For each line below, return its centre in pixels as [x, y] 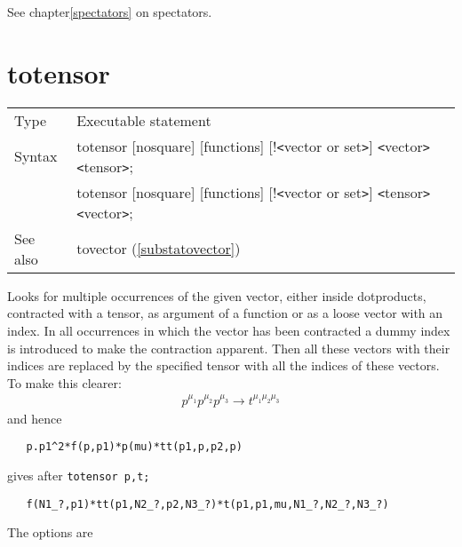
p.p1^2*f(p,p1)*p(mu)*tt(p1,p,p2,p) [134, 447]
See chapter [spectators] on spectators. [110, 12]
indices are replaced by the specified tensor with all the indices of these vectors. [223, 365]
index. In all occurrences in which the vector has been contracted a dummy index [229, 330]
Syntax [36, 156]
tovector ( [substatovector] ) [159, 249]
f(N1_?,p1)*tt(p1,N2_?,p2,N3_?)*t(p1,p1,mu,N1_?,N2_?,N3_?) [207, 504]
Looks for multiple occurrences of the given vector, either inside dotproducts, [217, 295]
